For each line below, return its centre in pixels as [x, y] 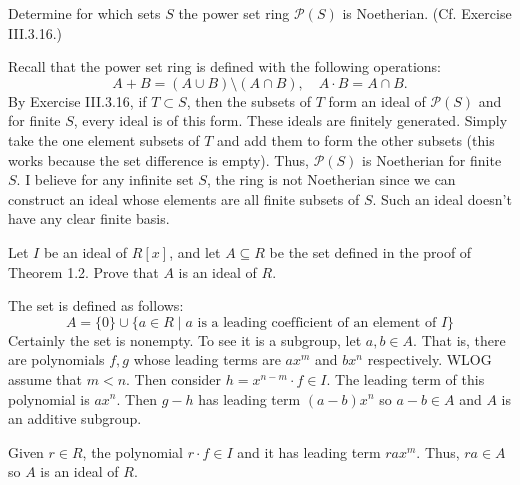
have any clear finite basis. [89, 218]
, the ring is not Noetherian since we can [331, 179]
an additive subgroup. [75, 418]
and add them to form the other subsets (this [356, 139]
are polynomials [56, 359]
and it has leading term [309, 451]
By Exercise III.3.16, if [77, 100]
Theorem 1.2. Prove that [83, 271]
